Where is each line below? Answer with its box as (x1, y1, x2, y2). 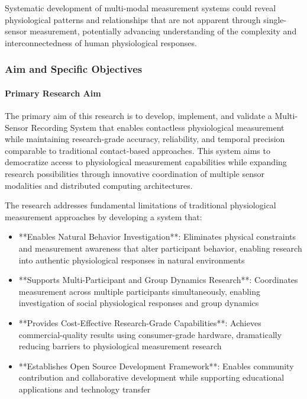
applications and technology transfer (18, 382, 151, 395)
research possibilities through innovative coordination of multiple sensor (5, 167, 264, 179)
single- (263, 13, 287, 25)
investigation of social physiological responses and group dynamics (18, 297, 259, 309)
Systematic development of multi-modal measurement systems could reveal (5, 2, 276, 14)
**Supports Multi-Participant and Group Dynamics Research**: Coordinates (18, 273, 298, 286)
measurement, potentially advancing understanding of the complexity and (30, 25, 297, 37)
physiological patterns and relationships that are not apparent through (5, 13, 261, 25)
